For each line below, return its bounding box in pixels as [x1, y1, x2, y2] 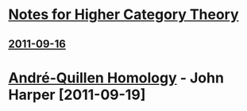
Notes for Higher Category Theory [8, 6, 240, 24]
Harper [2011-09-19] [8, 86, 146, 104]
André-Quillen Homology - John [8, 69, 225, 86]
